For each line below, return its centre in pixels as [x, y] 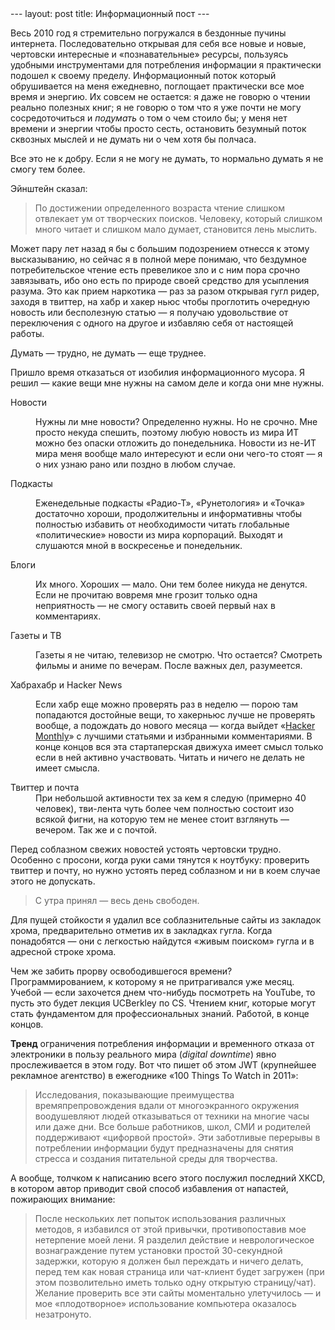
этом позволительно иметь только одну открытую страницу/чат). [175, 1282]
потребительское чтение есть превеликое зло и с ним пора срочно [155, 270]
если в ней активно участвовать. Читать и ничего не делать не [170, 757]
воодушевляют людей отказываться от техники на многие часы [172, 1116]
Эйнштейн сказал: [49, 188]
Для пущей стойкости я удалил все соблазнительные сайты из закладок [166, 920]
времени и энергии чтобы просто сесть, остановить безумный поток [158, 128]
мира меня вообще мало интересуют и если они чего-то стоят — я [179, 453]
